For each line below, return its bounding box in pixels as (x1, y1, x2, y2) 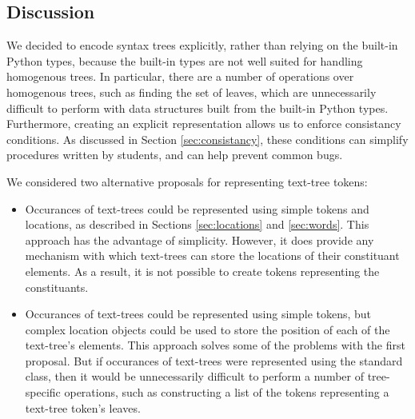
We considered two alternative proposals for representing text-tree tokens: (6, 173, 368, 190)
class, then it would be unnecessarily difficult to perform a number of (25, 368, 364, 385)
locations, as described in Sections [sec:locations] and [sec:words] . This (25, 216, 369, 233)
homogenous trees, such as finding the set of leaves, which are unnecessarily (6, 83, 377, 100)
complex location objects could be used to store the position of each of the (25, 321, 390, 337)
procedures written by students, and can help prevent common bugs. (6, 146, 343, 163)
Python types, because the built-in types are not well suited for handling (6, 52, 363, 69)
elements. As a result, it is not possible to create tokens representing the (25, 262, 380, 279)
